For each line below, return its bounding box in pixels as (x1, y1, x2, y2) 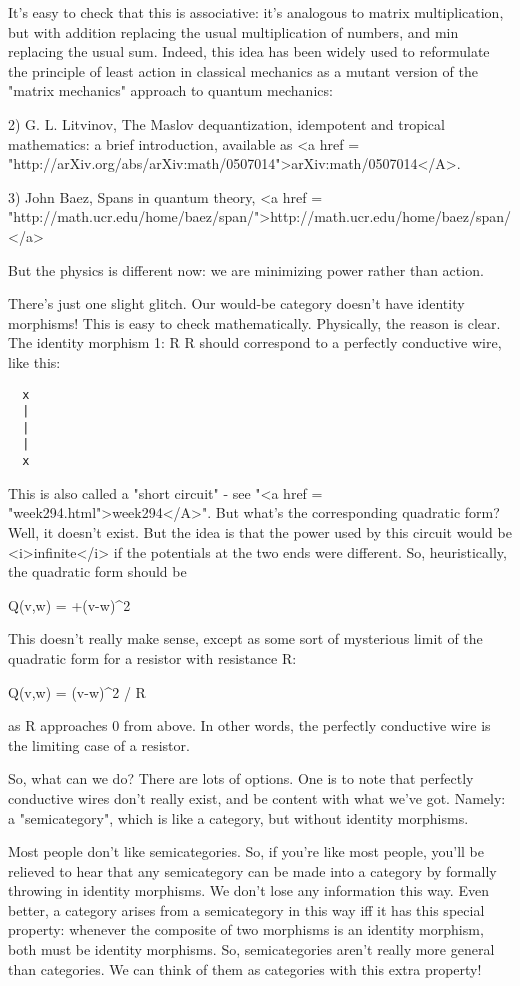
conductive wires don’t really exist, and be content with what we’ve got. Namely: (8, 787, 506, 808)
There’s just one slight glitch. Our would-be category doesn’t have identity (8, 293, 465, 314)
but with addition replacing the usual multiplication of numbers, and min (8, 21, 459, 42)
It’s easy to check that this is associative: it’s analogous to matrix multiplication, (8, 2, 504, 22)
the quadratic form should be (8, 561, 187, 582)
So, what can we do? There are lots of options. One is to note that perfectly (8, 768, 474, 789)
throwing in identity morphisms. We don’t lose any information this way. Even (8, 880, 489, 901)
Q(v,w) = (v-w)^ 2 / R (8, 681, 146, 702)
